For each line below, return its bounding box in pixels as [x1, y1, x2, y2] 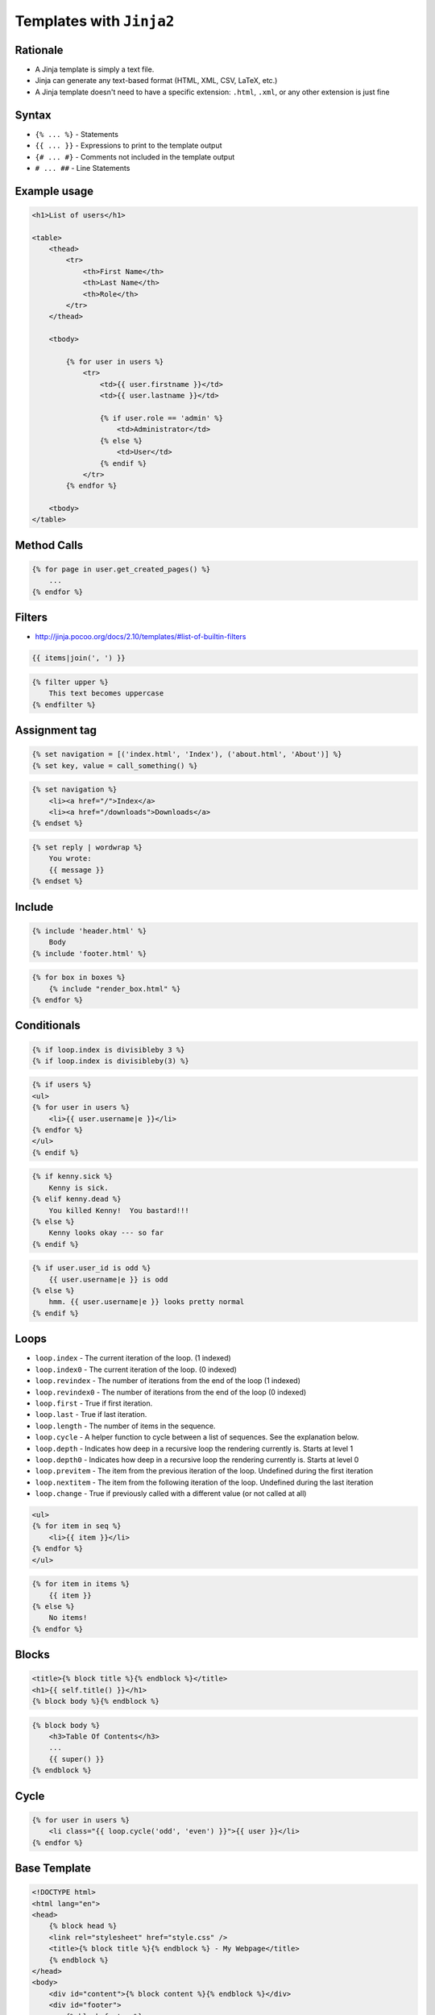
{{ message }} [48, 865, 105, 875]
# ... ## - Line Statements [35, 163, 130, 172]
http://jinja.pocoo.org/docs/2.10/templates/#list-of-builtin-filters [35, 632, 246, 642]
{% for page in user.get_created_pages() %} [31, 565, 211, 574]
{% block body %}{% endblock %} [31, 1697, 160, 1706]
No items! [48, 1613, 88, 1622]
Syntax [14, 108, 52, 122]
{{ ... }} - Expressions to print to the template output [35, 141, 222, 151]
